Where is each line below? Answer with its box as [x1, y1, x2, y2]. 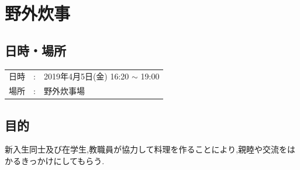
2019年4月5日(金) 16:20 [43, 70, 129, 82]
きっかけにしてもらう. [20, 155, 105, 167]
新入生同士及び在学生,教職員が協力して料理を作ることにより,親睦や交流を [5, 143, 288, 155]
